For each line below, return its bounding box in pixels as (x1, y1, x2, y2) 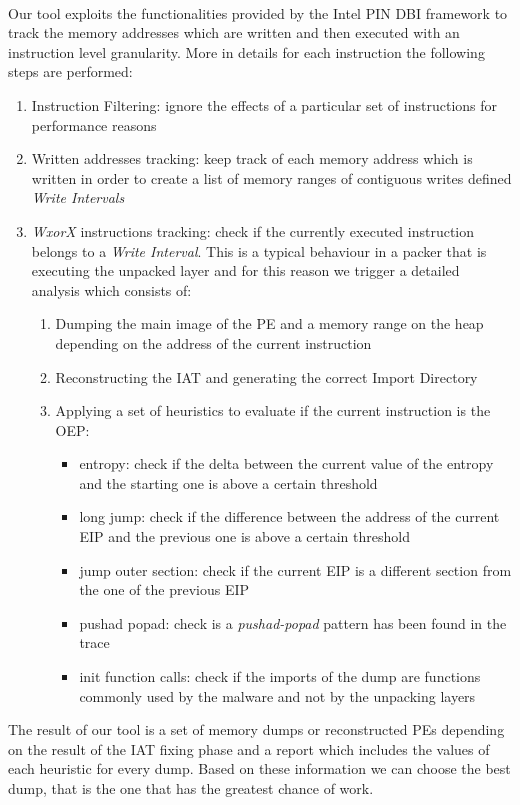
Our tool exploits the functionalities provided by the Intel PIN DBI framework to (8, 2, 508, 23)
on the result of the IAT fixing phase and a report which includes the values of (8, 738, 490, 759)
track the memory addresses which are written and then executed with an (8, 22, 460, 43)
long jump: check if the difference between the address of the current (79, 506, 500, 527)
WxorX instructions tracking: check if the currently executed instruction (31, 220, 475, 241)
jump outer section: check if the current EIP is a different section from (79, 559, 512, 580)
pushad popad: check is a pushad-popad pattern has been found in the (79, 612, 507, 633)
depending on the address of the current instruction (55, 332, 372, 353)
